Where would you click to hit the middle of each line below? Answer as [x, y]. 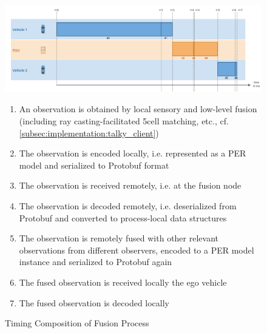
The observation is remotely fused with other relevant [119, 238]
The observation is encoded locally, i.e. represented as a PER [133, 153]
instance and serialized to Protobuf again [96, 262]
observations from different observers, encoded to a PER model [137, 250]
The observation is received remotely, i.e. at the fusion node [130, 185]
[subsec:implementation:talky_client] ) [89, 133]
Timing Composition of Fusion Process [77, 323]
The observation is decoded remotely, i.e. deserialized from [128, 205]
